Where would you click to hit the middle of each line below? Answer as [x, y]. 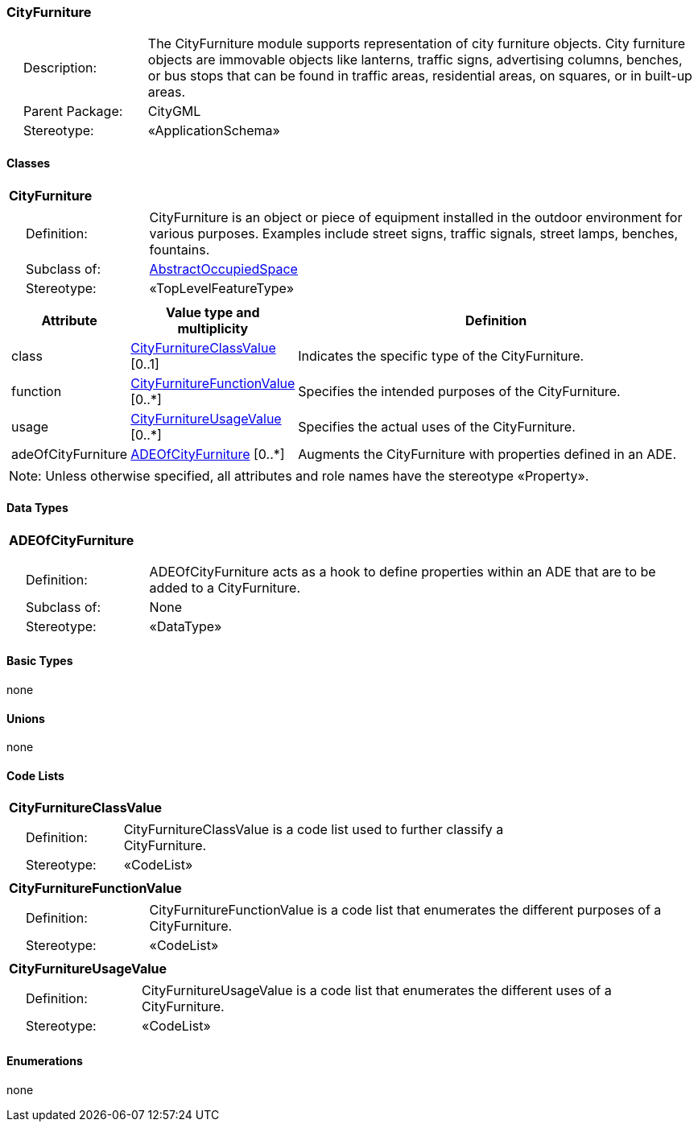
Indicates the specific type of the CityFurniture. [441, 355]
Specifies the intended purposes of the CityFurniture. [459, 391]
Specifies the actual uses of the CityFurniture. [437, 426]
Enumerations [45, 1061]
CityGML [174, 112]
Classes [29, 163]
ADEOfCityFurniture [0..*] [208, 454]
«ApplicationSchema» [214, 131]
